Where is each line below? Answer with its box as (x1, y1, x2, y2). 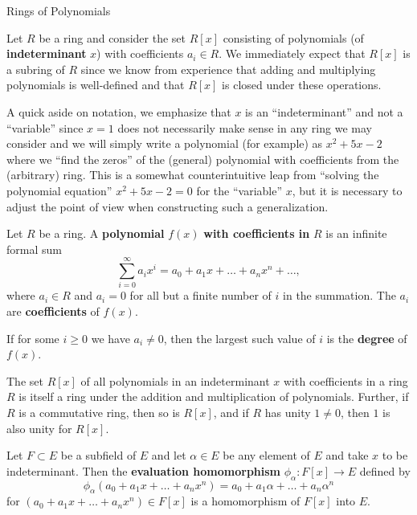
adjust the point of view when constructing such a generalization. (6, 198, 329, 215)
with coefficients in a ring (283, 372, 408, 389)
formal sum (6, 240, 62, 257)
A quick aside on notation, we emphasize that (6, 103, 231, 120)
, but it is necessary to (292, 182, 403, 198)
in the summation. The (283, 287, 396, 304)
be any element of (223, 447, 310, 464)
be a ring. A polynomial (39, 225, 165, 242)
